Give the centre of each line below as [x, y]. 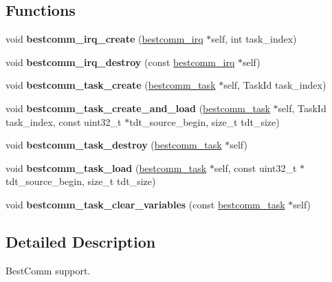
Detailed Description [81, 241]
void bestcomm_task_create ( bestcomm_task [111, 85]
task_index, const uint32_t [64, 121]
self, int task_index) [254, 39]
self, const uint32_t [255, 167]
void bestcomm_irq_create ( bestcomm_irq [104, 39]
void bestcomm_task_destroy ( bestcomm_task [114, 145]
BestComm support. [48, 270]
